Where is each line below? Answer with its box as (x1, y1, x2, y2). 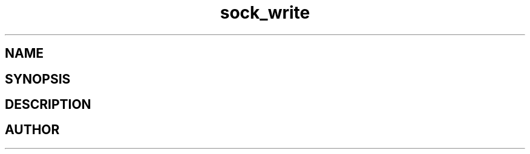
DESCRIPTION (5, 97, 91, 112)
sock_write (220, 2, 310, 23)
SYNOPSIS (5, 71, 71, 87)
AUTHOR (5, 122, 60, 138)
